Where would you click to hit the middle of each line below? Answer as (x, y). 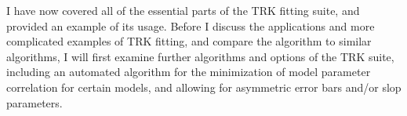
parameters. (35, 102)
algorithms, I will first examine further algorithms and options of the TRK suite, (200, 56)
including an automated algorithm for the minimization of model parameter (189, 72)
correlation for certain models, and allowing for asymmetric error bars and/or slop (204, 87)
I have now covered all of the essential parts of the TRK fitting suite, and (183, 10)
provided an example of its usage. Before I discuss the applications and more (191, 25)
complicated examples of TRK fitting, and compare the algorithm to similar (189, 41)
